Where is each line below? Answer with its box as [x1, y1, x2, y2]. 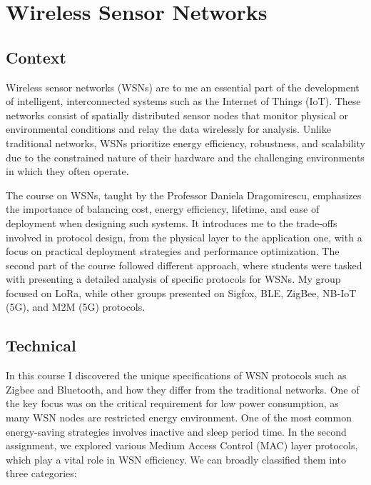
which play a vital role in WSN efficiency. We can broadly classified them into [6, 451, 347, 466]
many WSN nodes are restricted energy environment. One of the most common [6, 410, 352, 425]
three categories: [6, 466, 77, 481]
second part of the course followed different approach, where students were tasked [6, 257, 362, 272]
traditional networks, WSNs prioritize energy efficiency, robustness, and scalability [6, 135, 365, 150]
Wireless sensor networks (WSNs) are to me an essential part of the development [6, 79, 360, 94]
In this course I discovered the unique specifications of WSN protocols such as [6, 368, 347, 383]
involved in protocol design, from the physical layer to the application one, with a [6, 229, 362, 244]
